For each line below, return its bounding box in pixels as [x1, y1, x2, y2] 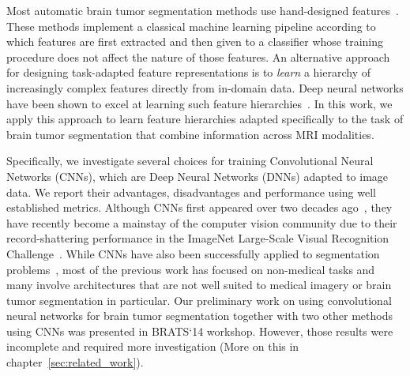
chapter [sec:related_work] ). [6, 354, 144, 370]
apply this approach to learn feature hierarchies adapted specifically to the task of [6, 111, 404, 127]
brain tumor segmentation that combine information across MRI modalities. [6, 126, 374, 142]
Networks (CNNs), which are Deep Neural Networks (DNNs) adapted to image [6, 167, 389, 184]
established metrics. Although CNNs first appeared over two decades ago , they [6, 199, 393, 216]
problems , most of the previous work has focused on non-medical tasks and [6, 261, 375, 277]
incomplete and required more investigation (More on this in [6, 338, 299, 355]
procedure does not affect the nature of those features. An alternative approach [6, 48, 390, 65]
